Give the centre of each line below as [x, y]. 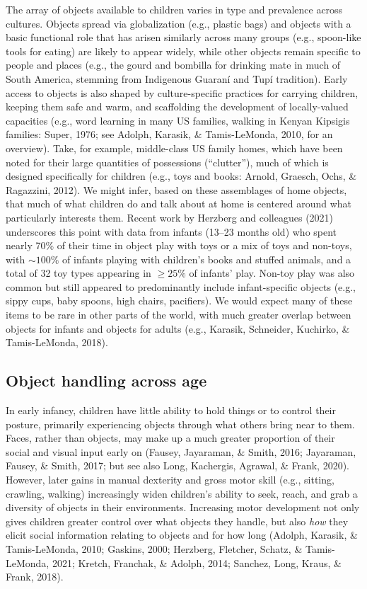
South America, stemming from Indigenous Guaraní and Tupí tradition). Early [177, 78]
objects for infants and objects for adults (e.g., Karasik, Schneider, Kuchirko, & [178, 328]
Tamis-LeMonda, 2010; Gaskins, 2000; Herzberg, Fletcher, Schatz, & [154, 548]
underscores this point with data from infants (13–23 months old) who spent [171, 231]
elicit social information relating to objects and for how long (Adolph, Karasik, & [182, 535]
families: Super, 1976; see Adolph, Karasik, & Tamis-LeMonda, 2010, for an [169, 134]
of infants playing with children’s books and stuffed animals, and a [207, 259]
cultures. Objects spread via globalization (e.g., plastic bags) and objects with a [179, 23]
